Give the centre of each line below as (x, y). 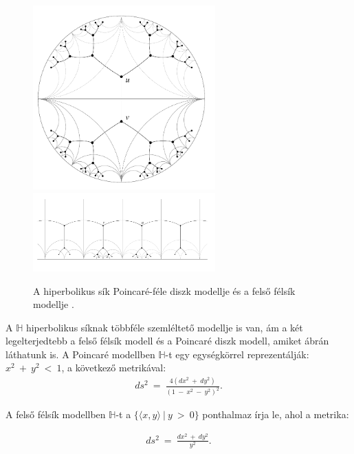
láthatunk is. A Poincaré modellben (80, 354)
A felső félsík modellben (56, 414)
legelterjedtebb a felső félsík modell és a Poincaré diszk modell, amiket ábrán (167, 341)
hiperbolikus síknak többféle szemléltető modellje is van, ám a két (164, 327)
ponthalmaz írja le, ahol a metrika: (276, 414)
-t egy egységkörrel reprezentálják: (237, 354)
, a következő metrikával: (114, 368)
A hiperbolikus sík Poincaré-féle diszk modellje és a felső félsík (164, 290)
